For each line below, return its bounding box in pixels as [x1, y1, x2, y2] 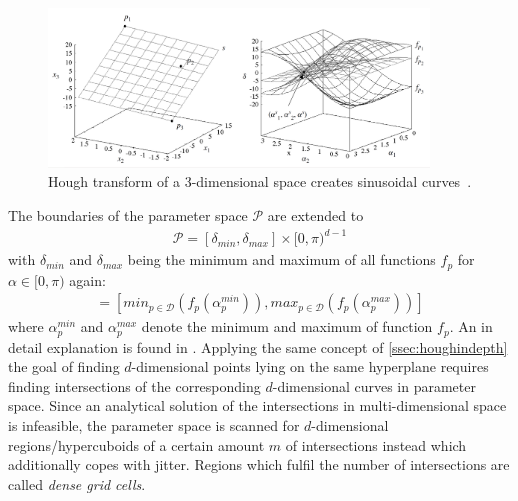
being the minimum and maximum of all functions [127, 249, 436, 270]
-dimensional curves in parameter [272, 375, 476, 396]
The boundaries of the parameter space [8, 205, 248, 226]
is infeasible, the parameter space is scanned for [8, 415, 300, 436]
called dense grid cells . [8, 473, 146, 494]
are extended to [267, 205, 364, 226]
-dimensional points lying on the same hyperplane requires [131, 356, 489, 377]
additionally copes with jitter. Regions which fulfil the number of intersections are [8, 454, 510, 475]
